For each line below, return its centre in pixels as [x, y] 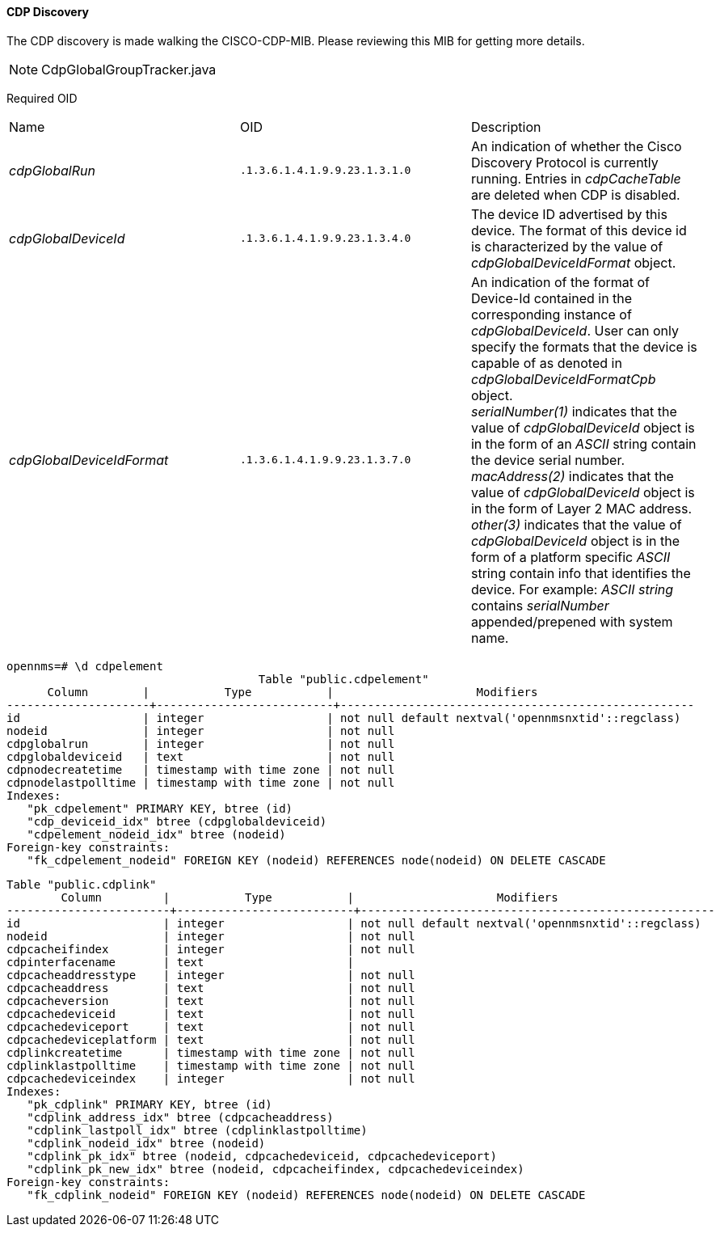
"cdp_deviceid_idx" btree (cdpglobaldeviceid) [177, 821]
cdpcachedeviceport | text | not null [211, 1026]
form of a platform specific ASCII [571, 557]
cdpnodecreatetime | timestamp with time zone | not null [201, 769]
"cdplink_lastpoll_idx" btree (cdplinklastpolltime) [197, 1130]
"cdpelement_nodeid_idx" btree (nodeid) [156, 834]
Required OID [42, 98]
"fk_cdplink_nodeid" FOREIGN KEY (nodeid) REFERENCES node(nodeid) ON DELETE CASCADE [306, 1195]
